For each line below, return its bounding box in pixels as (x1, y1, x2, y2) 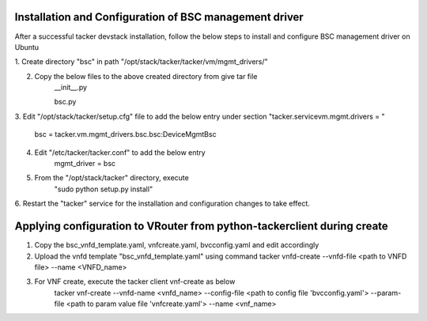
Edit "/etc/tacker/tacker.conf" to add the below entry (34, 147, 206, 157)
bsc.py (54, 97, 77, 107)
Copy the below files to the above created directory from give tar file (34, 71, 258, 81)
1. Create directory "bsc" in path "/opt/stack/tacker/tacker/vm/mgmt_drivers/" (14, 57, 268, 66)
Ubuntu (14, 42, 40, 51)
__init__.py (54, 83, 87, 93)
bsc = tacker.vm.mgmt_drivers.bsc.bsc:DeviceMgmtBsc (34, 130, 217, 139)
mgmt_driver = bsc (54, 159, 116, 168)
